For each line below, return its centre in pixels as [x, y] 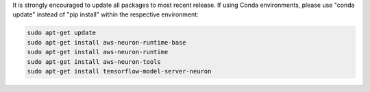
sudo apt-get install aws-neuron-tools [94, 61]
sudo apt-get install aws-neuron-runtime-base [107, 42]
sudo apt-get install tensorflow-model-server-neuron [119, 71]
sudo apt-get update [61, 33]
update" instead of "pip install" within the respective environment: [106, 14]
